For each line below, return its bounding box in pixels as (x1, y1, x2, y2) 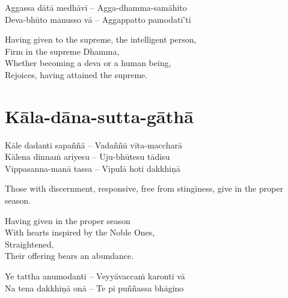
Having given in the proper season (5, 214, 130, 227)
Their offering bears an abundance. (5, 249, 134, 262)
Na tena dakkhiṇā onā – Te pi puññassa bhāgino (5, 281, 184, 294)
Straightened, (5, 237, 54, 250)
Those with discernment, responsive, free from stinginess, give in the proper (5, 182, 284, 195)
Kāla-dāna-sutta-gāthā (5, 103, 194, 128)
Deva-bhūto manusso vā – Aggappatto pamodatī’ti (5, 13, 191, 25)
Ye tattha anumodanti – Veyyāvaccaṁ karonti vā (5, 270, 185, 282)
